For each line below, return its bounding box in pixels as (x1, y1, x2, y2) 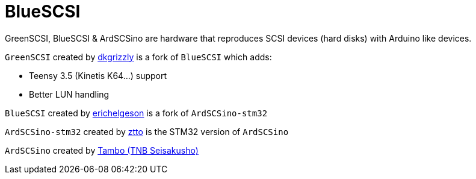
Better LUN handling (29, 89, 110, 99)
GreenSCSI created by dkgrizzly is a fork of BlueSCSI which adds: (5, 51, 272, 62)
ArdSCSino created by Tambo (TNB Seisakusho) (5, 145, 199, 155)
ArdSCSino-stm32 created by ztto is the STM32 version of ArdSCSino (5, 126, 289, 137)
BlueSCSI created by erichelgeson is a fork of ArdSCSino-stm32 (5, 107, 268, 118)
